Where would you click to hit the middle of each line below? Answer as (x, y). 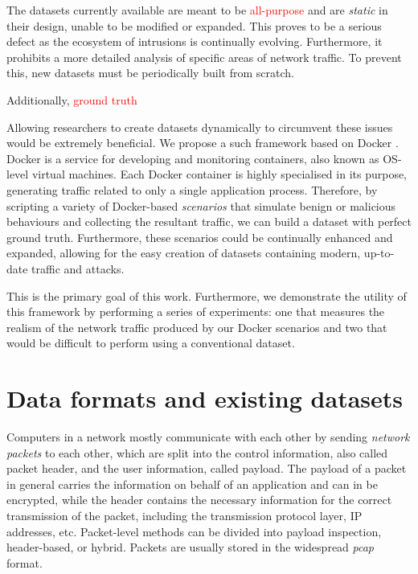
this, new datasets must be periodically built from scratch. (150, 73)
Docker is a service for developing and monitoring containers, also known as (193, 158)
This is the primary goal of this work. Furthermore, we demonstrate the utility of (207, 295)
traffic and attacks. (78, 268)
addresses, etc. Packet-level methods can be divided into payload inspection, (194, 531)
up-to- (379, 253)
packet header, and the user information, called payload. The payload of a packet (207, 468)
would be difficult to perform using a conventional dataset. (151, 343)
